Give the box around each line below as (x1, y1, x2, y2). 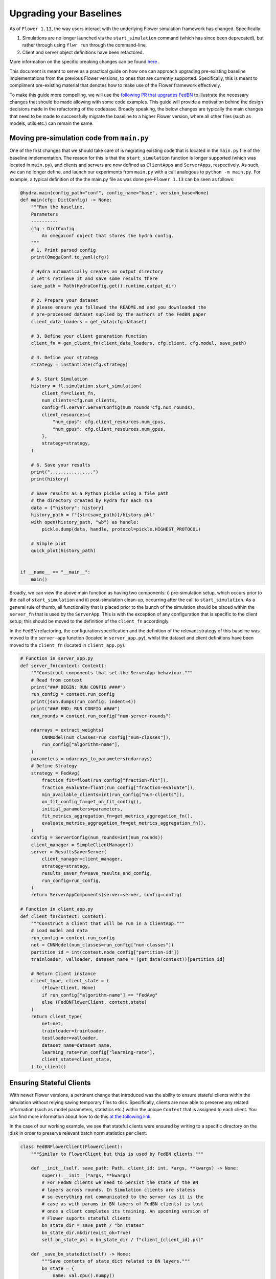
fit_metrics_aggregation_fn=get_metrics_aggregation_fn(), (41, 813, 193, 819)
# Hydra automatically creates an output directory (31, 269, 164, 274)
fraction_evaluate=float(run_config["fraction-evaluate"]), (41, 784, 196, 790)
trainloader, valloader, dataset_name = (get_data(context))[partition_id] (31, 956, 225, 962)
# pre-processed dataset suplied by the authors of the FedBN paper (31, 312, 206, 317)
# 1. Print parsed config (31, 247, 96, 253)
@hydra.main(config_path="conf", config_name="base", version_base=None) (20, 190, 209, 195)
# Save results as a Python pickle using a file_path (31, 491, 169, 496)
